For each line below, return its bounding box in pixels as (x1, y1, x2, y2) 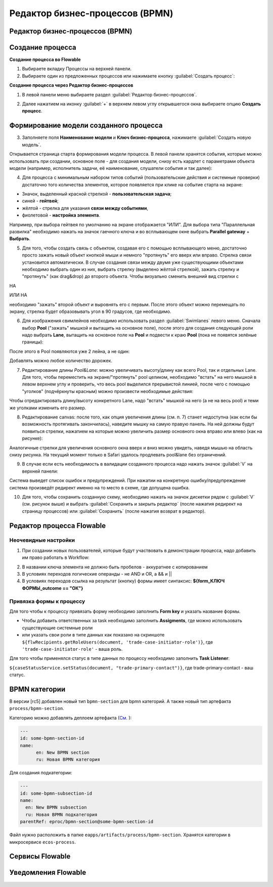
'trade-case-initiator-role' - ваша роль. (22, 646, 123, 652)
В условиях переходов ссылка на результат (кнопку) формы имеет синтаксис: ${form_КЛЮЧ (22, 578, 225, 584)
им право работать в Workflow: (22, 554, 89, 560)
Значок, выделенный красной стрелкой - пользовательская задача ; (22, 191, 172, 197)
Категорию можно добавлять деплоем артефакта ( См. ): (9, 715, 132, 721)
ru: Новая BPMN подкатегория (25, 811, 98, 818)
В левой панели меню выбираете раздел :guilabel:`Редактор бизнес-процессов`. (22, 91, 197, 97)
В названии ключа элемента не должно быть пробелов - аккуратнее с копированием (22, 563, 208, 570)
